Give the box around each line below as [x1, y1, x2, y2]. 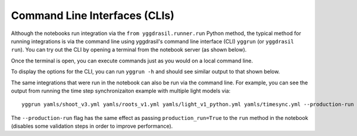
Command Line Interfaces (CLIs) [11, 9, 175, 22]
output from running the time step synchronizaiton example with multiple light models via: [11, 87, 231, 94]
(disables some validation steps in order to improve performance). [11, 122, 173, 130]
